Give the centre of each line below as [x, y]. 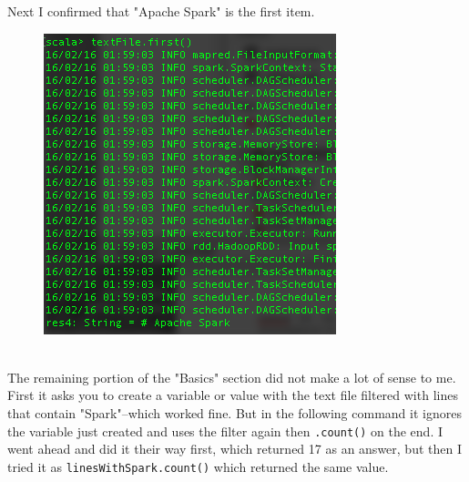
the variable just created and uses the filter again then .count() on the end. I [225, 431]
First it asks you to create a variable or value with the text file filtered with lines [233, 395]
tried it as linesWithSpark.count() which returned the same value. [198, 466]
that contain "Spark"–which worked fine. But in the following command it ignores [234, 412]
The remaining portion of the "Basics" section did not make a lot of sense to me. [232, 377]
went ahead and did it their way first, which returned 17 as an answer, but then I [234, 449]
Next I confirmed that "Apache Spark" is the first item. [161, 11]
